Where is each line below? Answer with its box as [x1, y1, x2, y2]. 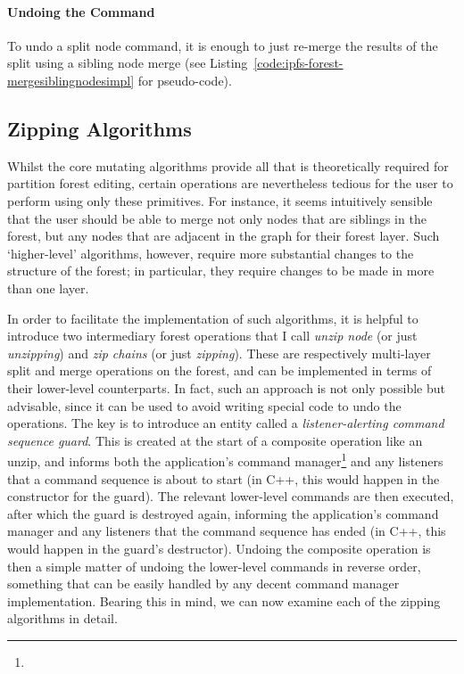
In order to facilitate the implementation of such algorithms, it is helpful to [7, 308, 418, 327]
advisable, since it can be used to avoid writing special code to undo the [7, 396, 402, 415]
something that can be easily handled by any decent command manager [7, 574, 400, 593]
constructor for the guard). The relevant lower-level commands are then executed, [7, 487, 454, 505]
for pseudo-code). [137, 70, 232, 89]
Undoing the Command [7, 2, 155, 21]
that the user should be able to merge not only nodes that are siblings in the [7, 209, 427, 227]
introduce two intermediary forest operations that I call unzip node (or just [7, 326, 418, 345]
